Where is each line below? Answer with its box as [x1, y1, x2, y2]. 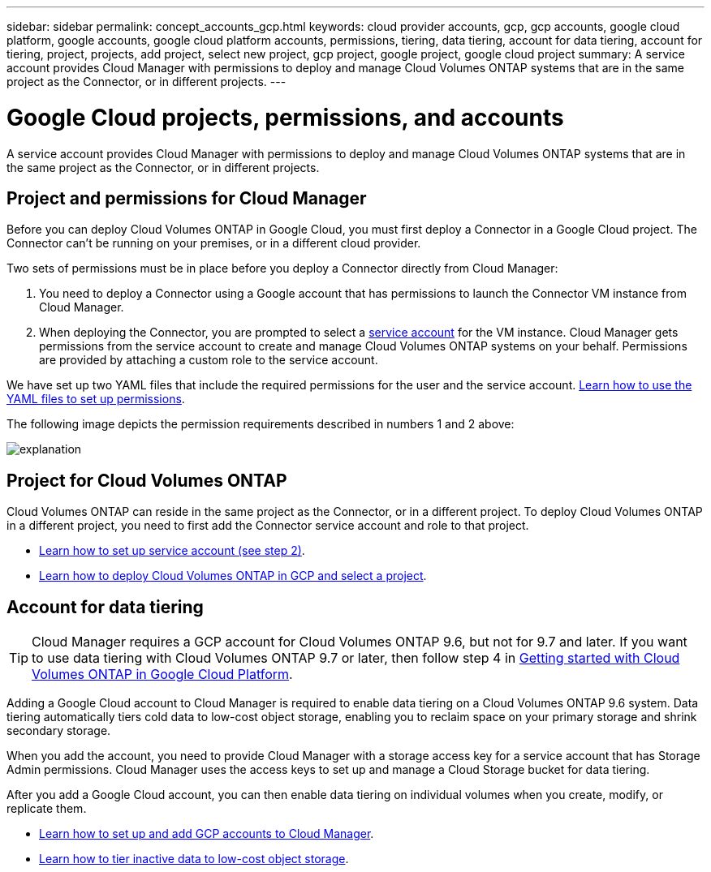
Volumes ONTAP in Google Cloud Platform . [32, 666, 293, 683]
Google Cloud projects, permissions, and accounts [6, 103, 564, 131]
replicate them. [6, 801, 87, 816]
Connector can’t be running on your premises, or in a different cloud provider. [6, 236, 421, 251]
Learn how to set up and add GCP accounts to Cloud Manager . [39, 827, 374, 841]
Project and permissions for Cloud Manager [6, 187, 367, 208]
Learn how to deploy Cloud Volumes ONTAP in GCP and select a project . [39, 569, 427, 583]
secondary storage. [6, 724, 111, 738]
